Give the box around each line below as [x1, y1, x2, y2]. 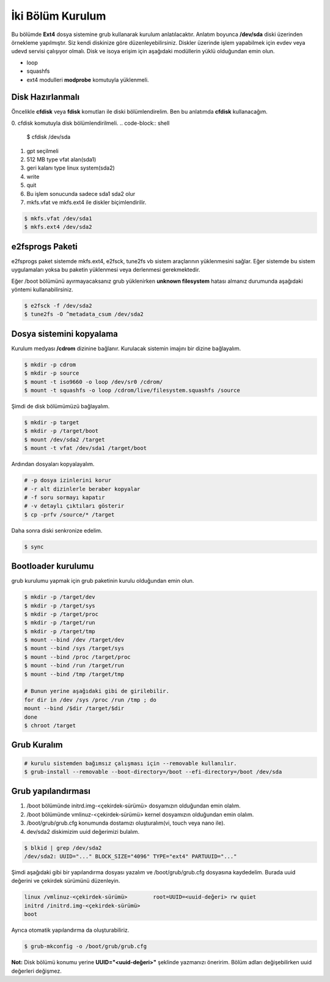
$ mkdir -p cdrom [24, 361, 76, 368]
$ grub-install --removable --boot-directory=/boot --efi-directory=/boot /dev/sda [24, 768, 282, 775]
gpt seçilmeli [26, 147, 59, 154]
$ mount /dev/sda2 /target [24, 436, 105, 443]
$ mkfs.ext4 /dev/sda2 [24, 223, 92, 231]
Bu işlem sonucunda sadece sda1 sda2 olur [26, 190, 136, 197]
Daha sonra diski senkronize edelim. [11, 527, 103, 534]
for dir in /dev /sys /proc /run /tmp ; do [24, 696, 157, 703]
